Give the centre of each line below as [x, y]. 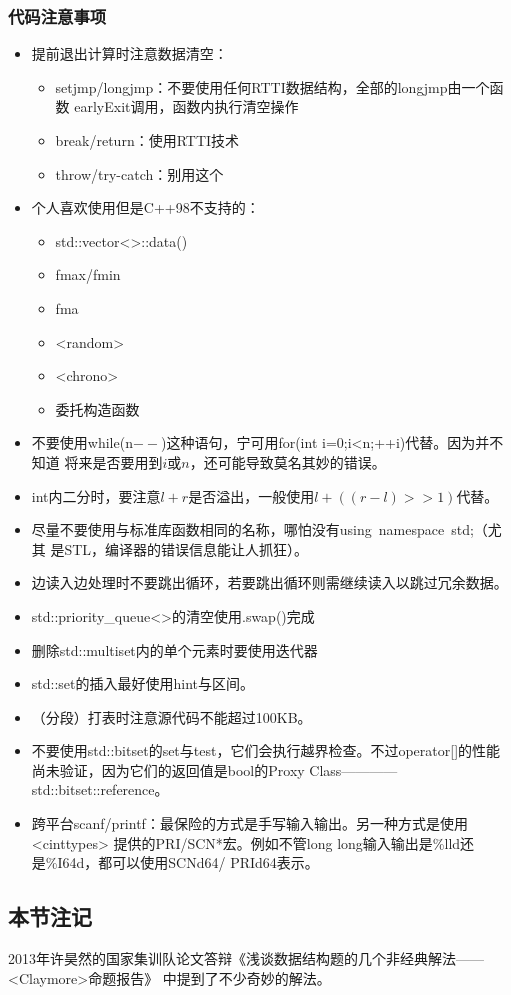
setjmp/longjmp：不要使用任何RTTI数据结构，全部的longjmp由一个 [272, 86]
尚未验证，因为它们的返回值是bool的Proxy [168, 769]
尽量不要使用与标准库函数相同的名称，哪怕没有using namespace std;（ [259, 529]
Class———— [353, 769]
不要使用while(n [82, 442]
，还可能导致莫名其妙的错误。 [287, 461]
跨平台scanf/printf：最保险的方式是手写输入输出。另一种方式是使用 [249, 823]
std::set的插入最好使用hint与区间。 [143, 683]
